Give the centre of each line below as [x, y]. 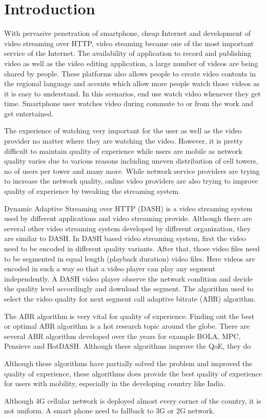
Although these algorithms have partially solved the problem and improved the [128, 363]
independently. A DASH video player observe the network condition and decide [128, 278]
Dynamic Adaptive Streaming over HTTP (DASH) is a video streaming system [128, 208]
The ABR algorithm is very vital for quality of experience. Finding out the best [129, 316]
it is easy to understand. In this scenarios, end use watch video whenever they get [132, 93]
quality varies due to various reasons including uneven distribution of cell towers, [131, 161]
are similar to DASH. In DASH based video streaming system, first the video [125, 238]
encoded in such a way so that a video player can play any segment [110, 268]
